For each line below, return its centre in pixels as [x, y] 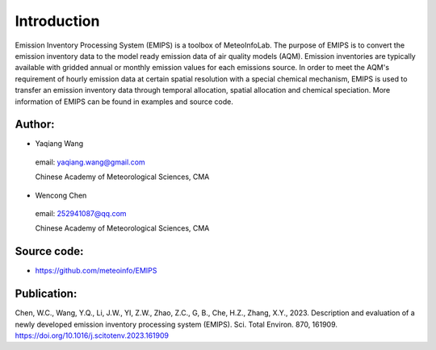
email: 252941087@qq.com [81, 213]
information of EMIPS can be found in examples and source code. [124, 102]
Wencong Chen [61, 195]
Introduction [57, 21]
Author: [35, 125]
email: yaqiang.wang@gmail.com [90, 162]
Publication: [46, 294]
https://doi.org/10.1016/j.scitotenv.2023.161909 [92, 335]
